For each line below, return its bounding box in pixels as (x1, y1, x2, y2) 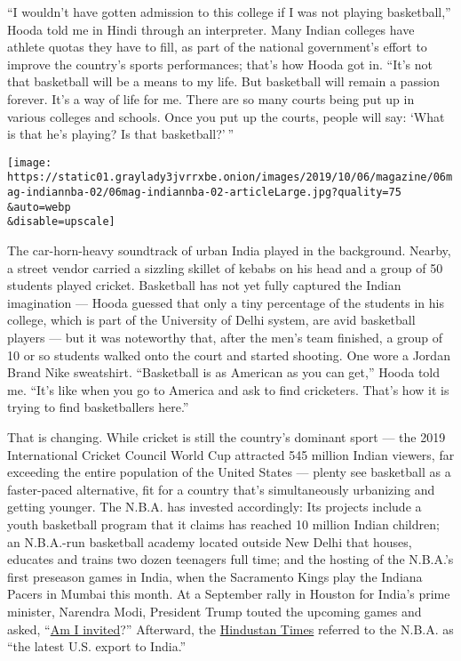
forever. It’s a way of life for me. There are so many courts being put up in (7, 89, 415, 108)
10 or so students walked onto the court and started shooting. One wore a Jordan (7, 345, 450, 364)
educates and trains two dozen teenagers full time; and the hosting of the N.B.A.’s (7, 550, 454, 568)
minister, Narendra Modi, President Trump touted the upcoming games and (7, 601, 422, 620)
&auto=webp (7, 200, 71, 214)
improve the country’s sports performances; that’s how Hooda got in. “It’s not (7, 54, 433, 73)
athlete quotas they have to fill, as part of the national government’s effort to (7, 37, 427, 56)
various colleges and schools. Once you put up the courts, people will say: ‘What (7, 107, 445, 125)
